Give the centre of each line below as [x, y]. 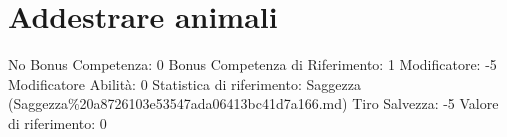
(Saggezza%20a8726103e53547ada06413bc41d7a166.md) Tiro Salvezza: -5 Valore [253, 103]
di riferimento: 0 [57, 122]
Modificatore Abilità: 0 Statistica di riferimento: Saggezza [184, 83]
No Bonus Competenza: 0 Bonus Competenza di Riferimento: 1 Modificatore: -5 [252, 64]
